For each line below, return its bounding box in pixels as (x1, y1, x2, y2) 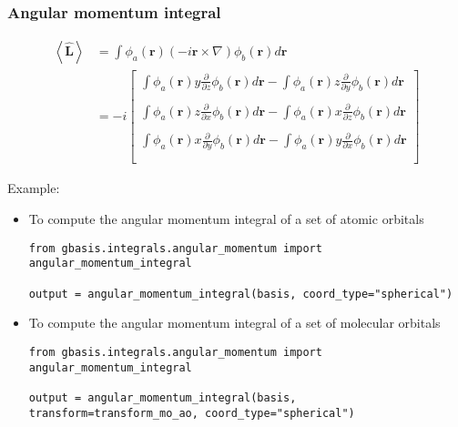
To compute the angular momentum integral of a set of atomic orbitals (28, 209, 424, 229)
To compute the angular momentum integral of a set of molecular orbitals (28, 313, 441, 332)
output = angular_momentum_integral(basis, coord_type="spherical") (28, 287, 453, 300)
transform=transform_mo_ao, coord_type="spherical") (28, 406, 355, 420)
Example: (7, 178, 60, 198)
